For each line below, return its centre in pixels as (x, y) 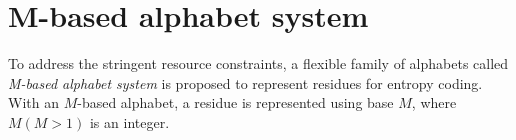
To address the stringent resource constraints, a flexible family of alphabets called (258, 63)
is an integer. (129, 121)
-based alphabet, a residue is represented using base (235, 102)
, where (434, 102)
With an (33, 102)
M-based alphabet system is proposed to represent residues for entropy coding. (245, 82)
